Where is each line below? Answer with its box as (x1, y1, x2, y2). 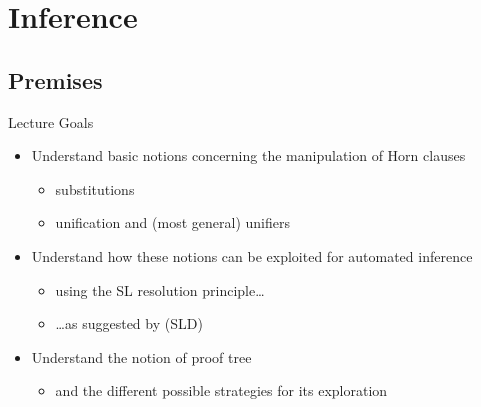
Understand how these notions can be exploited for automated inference (31, 245, 473, 266)
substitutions (55, 178, 135, 199)
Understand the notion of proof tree (31, 346, 252, 367)
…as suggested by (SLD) (55, 313, 203, 334)
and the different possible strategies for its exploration (55, 380, 388, 401)
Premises (8, 64, 103, 95)
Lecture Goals (8, 111, 94, 132)
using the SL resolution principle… (55, 279, 265, 300)
